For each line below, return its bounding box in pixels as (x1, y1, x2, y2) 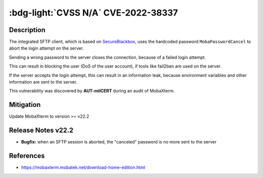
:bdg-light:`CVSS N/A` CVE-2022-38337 (9, 7, 178, 18)
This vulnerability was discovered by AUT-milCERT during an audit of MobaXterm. (9, 88, 175, 94)
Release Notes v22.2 (9, 126, 74, 135)
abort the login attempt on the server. (9, 45, 84, 51)
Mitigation (9, 101, 41, 109)
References (9, 152, 45, 160)
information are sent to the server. (9, 79, 77, 85)
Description (9, 26, 46, 34)
